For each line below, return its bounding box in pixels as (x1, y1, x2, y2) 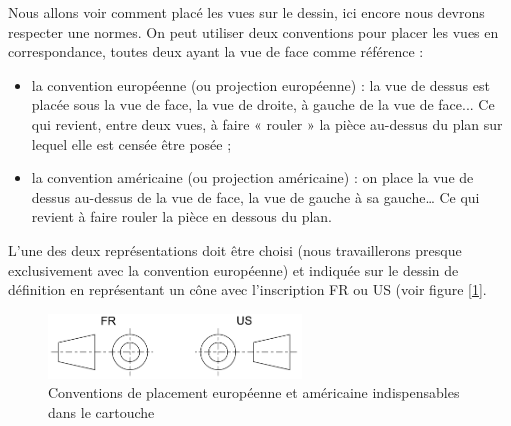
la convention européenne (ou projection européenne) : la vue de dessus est (31, 74, 490, 95)
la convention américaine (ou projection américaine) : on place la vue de (31, 167, 474, 188)
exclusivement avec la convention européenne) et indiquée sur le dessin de (8, 259, 459, 280)
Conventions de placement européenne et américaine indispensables (48, 382, 460, 403)
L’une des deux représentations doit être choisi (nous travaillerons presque (8, 239, 462, 260)
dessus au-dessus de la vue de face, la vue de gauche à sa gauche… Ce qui (31, 186, 480, 207)
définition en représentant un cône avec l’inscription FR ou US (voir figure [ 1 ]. (8, 279, 487, 300)
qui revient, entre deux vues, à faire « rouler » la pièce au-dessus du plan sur (31, 113, 503, 134)
